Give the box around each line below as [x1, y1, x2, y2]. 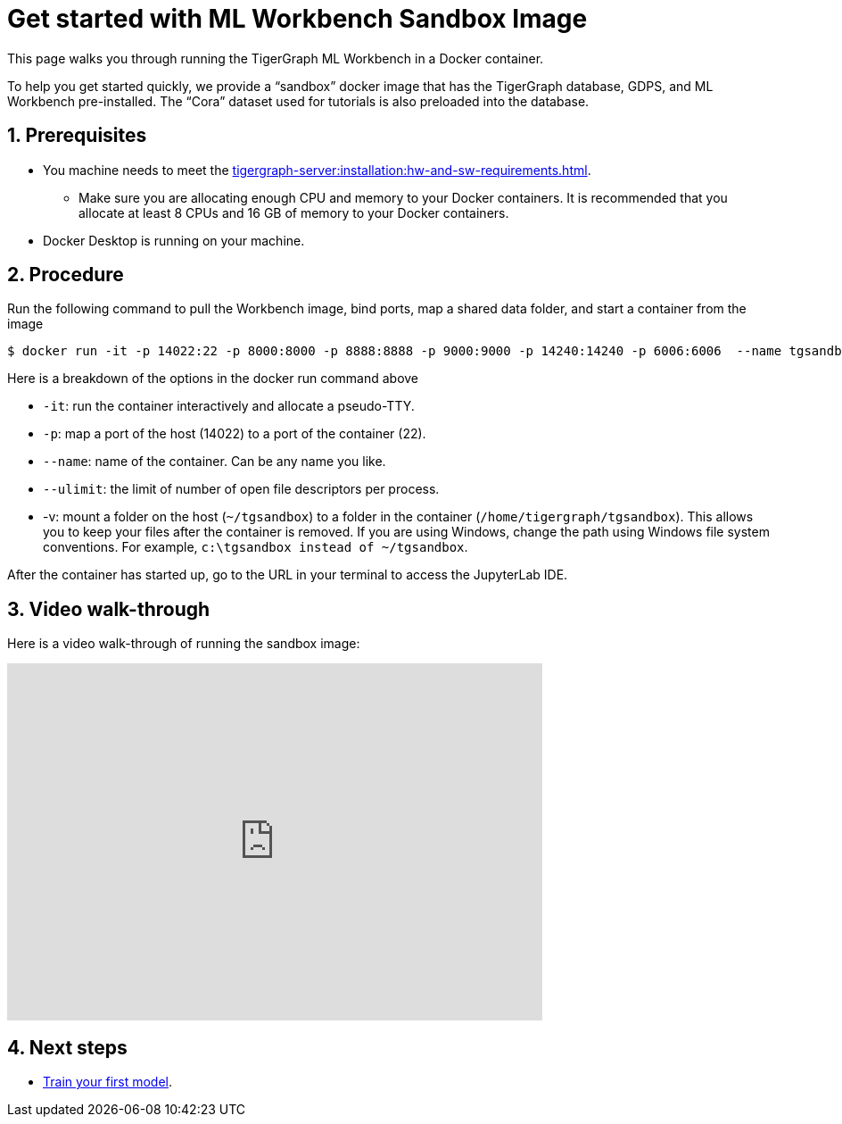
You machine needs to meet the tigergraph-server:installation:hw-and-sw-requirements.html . [43, 162, 591, 178]
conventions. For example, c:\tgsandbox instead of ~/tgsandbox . [43, 539, 468, 555]
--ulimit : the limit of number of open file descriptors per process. [43, 481, 440, 497]
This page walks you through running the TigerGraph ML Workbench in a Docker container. [7, 50, 544, 66]
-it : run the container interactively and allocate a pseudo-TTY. [43, 398, 415, 414]
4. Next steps [7, 1036, 128, 1059]
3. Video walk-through [7, 597, 210, 620]
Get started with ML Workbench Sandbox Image [7, 4, 588, 34]
